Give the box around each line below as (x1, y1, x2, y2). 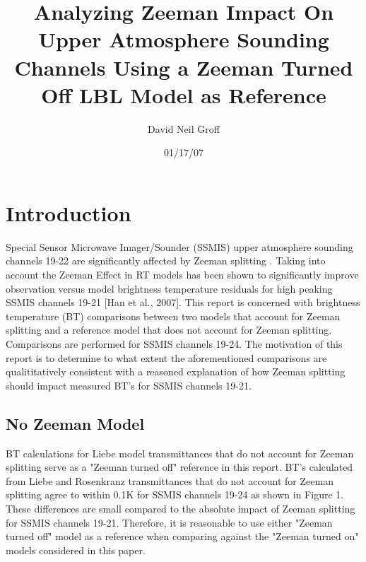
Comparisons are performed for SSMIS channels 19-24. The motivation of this (6, 336, 343, 351)
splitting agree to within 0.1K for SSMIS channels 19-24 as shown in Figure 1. (6, 487, 344, 502)
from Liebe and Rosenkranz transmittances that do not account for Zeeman (6, 473, 333, 488)
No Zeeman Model (6, 412, 145, 434)
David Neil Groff (148, 121, 220, 136)
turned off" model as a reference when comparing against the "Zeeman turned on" (6, 529, 359, 544)
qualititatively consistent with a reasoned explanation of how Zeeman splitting (6, 364, 346, 379)
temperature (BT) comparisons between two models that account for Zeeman (6, 308, 341, 323)
